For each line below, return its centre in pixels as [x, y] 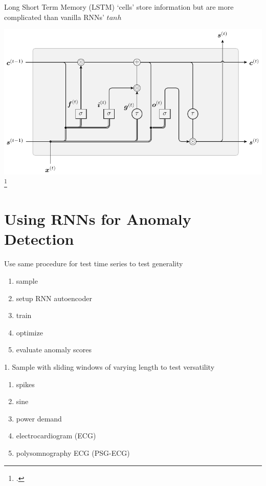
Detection [39, 239]
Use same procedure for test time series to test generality [94, 263]
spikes [25, 384]
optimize [29, 332]
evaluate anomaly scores [54, 350]
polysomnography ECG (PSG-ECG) [73, 452]
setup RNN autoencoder [54, 298]
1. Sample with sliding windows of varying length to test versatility [109, 366]
